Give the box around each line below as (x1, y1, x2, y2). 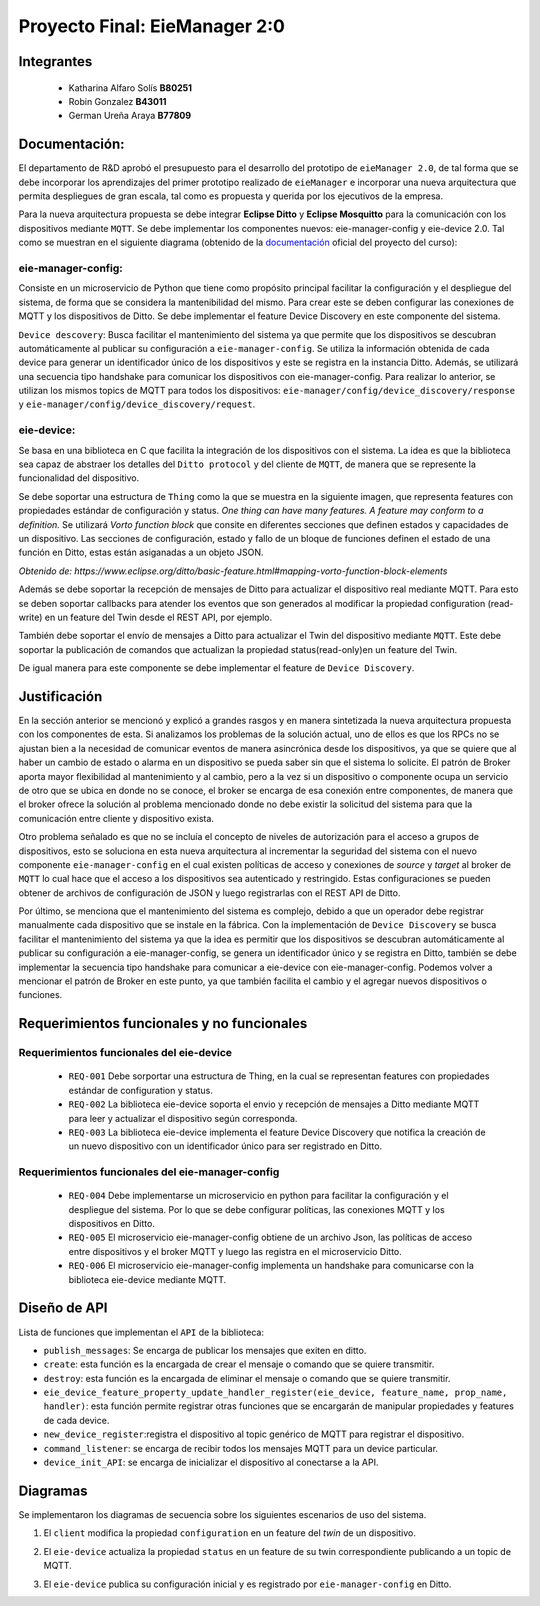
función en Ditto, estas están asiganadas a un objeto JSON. (18, 546, 264, 559)
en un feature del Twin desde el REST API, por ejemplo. (44, 611, 273, 623)
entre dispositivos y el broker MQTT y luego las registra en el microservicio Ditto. (68, 1245, 402, 1257)
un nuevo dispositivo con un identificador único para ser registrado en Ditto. (68, 1140, 383, 1152)
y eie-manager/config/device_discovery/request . (18, 398, 256, 410)
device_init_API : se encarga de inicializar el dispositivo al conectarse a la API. (43, 1456, 379, 1469)
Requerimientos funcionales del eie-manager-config (18, 1165, 280, 1179)
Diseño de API (18, 1300, 108, 1317)
